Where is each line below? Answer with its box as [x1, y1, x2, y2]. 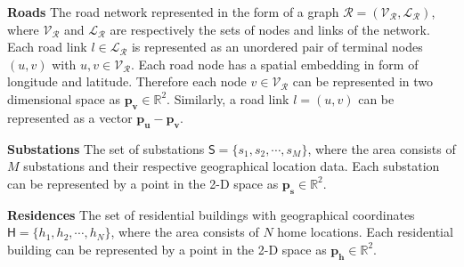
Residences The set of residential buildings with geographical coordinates [7, 205, 415, 223]
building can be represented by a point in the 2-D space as [7, 239, 327, 258]
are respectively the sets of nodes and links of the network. [110, 20, 430, 38]
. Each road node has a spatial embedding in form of [130, 54, 419, 73]
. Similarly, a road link [167, 89, 289, 108]
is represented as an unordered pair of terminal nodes [131, 37, 423, 56]
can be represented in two [292, 72, 434, 91]
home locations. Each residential [277, 222, 453, 241]
